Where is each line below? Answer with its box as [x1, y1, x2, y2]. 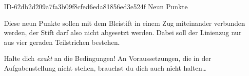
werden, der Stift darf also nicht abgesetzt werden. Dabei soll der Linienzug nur [4, 27, 242, 38]
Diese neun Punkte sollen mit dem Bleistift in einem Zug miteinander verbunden [4, 18, 245, 28]
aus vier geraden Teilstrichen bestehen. [4, 37, 120, 47]
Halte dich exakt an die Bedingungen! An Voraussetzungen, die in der [4, 53, 211, 63]
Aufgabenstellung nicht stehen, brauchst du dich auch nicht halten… [4, 62, 207, 73]
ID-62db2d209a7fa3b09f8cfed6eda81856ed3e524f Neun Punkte [4, 1, 188, 11]
